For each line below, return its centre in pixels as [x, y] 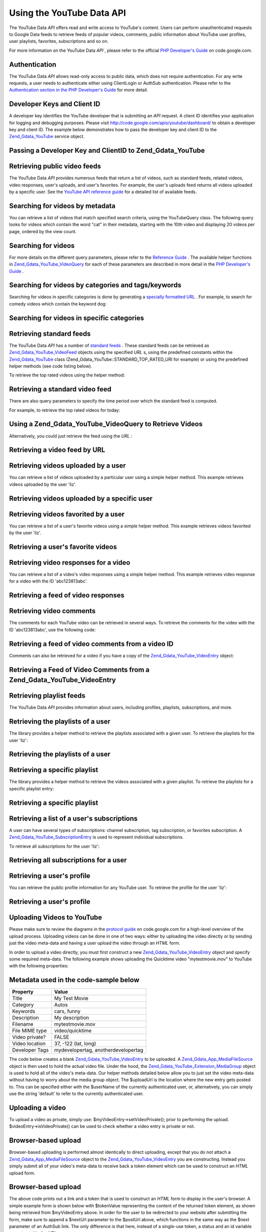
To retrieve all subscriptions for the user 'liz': [54, 846]
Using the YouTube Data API [67, 13]
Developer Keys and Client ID [55, 104]
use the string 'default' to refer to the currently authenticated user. [76, 1094]
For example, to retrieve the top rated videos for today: [65, 410]
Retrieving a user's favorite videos [63, 547]
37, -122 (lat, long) [75, 1044]
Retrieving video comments [52, 611]
